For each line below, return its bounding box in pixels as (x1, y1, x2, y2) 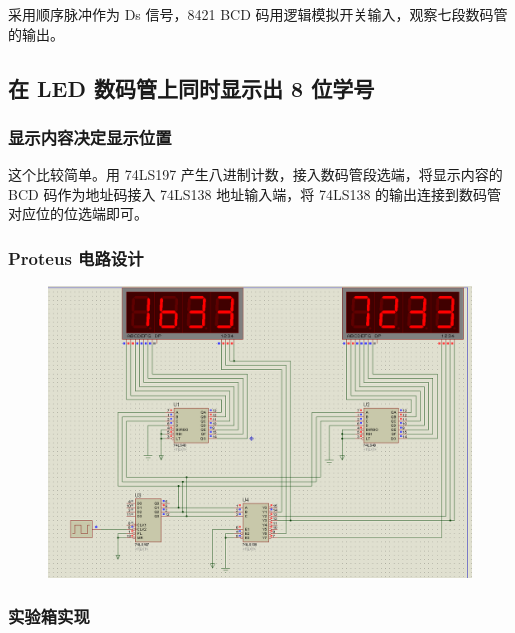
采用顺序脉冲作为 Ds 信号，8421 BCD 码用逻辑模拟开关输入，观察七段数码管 (8, 4, 508, 24)
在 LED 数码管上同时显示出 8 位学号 (8, 72, 375, 103)
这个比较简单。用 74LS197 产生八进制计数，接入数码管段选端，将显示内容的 (8, 164, 503, 185)
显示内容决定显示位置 (8, 124, 172, 149)
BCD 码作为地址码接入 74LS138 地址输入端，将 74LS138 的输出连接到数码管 (8, 183, 502, 204)
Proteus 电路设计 (8, 245, 144, 270)
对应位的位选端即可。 (8, 203, 148, 224)
